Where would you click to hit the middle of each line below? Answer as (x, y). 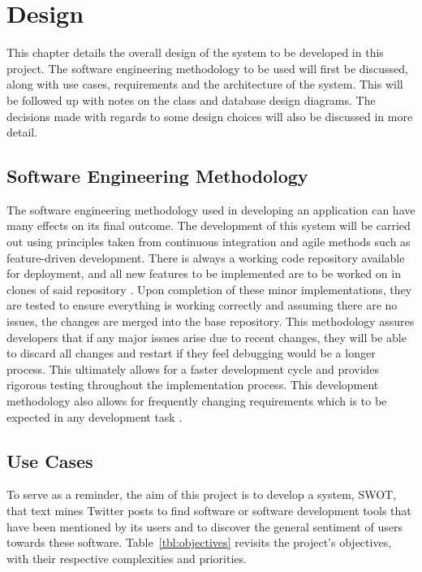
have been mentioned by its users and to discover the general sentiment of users (205, 526)
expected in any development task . (95, 416)
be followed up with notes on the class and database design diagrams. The (191, 100)
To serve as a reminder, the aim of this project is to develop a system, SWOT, (202, 494)
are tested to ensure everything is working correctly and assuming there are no (202, 305)
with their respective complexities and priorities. (127, 558)
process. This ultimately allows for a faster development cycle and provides (193, 368)
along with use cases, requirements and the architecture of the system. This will (205, 84)
